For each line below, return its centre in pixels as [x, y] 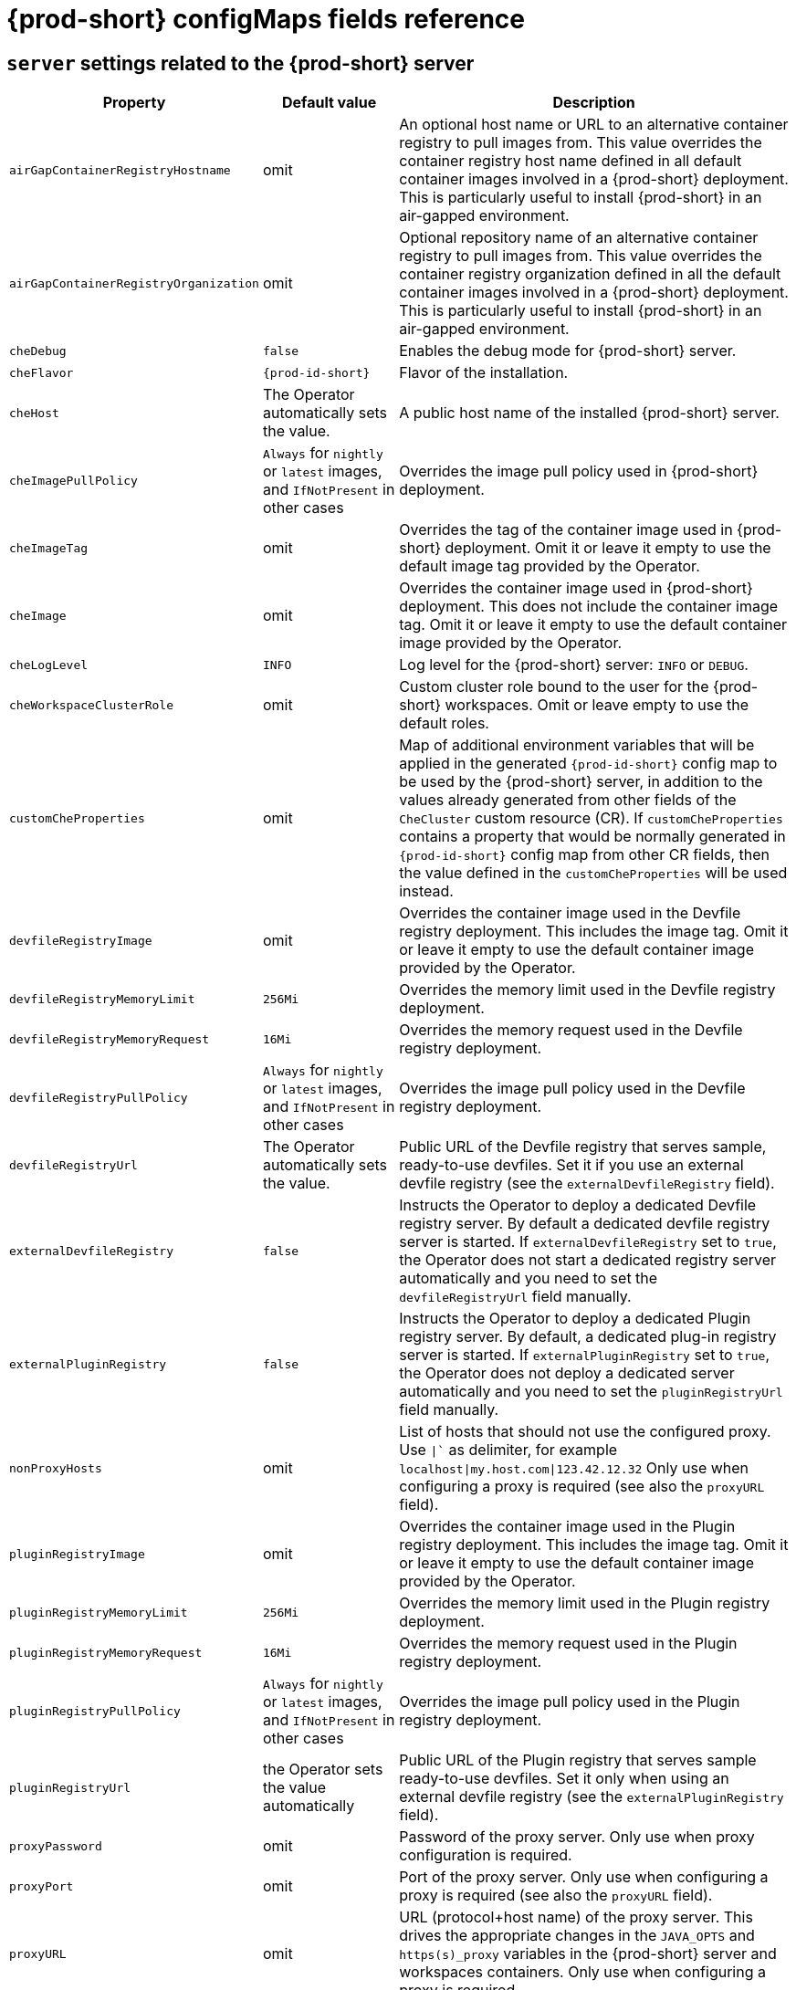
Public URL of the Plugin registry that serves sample [578, 1760]
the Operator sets [323, 1770]
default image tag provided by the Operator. [550, 566]
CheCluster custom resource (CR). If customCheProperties [591, 818]
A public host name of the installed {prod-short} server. [589, 413]
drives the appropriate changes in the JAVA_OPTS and [577, 1936]
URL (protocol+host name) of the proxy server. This [576, 1917]
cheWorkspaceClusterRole [92, 705]
